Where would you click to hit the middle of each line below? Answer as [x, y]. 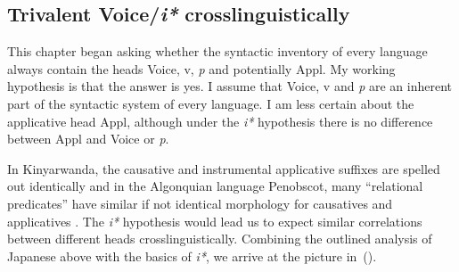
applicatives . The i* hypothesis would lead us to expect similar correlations [215, 221]
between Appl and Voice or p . [88, 139]
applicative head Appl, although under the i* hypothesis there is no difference [220, 121]
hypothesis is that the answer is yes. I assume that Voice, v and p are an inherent [230, 86]
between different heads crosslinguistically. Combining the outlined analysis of [220, 239]
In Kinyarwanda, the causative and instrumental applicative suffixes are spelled [224, 168]
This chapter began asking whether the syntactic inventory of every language [217, 51]
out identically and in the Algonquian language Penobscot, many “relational [215, 186]
